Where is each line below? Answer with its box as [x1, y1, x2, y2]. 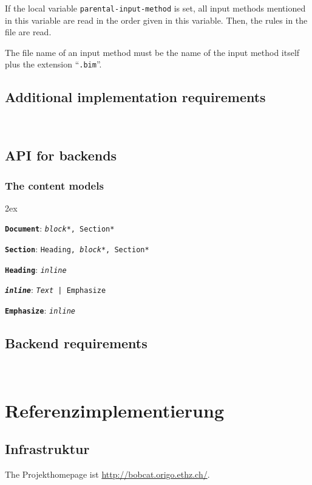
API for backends [5, 146, 117, 165]
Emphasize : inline [5, 304, 75, 317]
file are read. [5, 26, 52, 38]
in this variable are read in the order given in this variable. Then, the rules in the [5, 13, 308, 26]
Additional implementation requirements [5, 88, 266, 106]
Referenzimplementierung [5, 397, 225, 422]
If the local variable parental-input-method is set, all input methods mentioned [5, 2, 306, 14]
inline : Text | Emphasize [5, 283, 106, 296]
